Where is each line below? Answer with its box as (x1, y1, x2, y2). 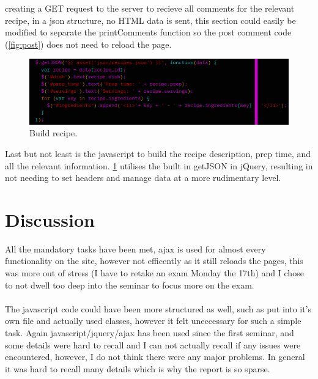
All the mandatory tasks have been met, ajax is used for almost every (5, 242, 266, 255)
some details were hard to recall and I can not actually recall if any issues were (5, 338, 301, 351)
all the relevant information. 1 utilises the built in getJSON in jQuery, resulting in (5, 159, 313, 172)
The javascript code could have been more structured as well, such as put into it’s (5, 302, 312, 315)
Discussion (5, 207, 95, 232)
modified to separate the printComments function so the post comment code (5, 26, 292, 39)
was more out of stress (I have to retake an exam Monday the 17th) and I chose (5, 267, 304, 279)
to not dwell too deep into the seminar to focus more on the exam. (5, 278, 254, 291)
